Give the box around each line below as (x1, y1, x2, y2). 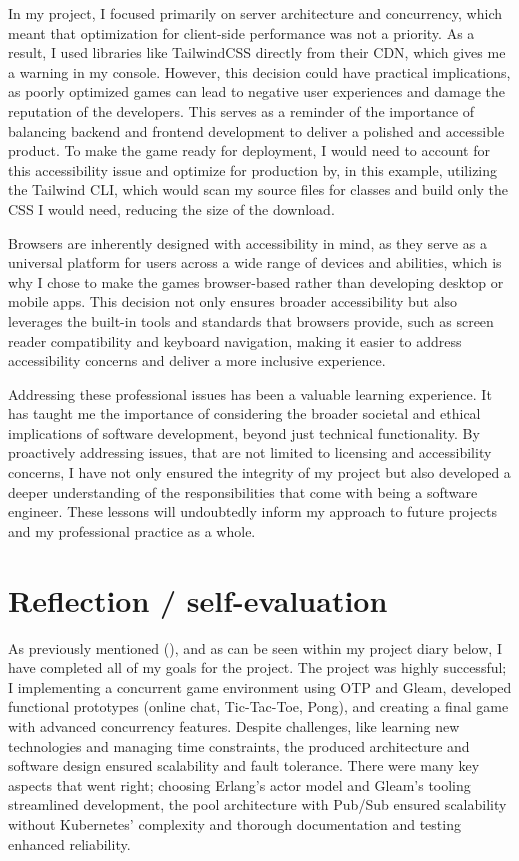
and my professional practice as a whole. (8, 520, 256, 541)
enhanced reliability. (8, 833, 131, 854)
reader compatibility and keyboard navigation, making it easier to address (8, 330, 462, 351)
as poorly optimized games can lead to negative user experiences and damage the (8, 81, 505, 102)
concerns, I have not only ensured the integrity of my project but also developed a (8, 462, 511, 483)
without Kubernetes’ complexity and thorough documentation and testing (8, 813, 461, 834)
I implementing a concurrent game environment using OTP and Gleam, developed (8, 676, 512, 697)
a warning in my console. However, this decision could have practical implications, (8, 61, 511, 82)
